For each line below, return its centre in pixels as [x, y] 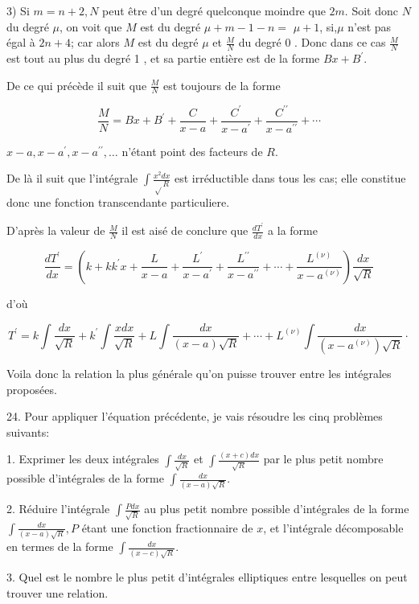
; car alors [95, 42]
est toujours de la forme [222, 85]
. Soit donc [371, 10]
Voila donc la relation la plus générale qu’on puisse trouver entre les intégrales [199, 373]
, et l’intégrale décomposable [333, 527]
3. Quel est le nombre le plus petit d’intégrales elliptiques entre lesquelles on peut [207, 577]
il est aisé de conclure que [185, 230]
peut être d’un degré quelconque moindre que [214, 10]
